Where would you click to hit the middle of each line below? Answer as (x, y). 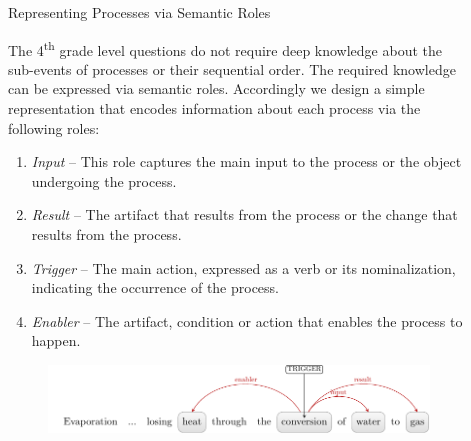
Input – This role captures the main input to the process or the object (246, 161)
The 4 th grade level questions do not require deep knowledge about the (225, 48)
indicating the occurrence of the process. (155, 287)
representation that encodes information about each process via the (214, 108)
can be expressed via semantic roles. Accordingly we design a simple (216, 88)
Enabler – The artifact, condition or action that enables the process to (247, 320)
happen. (56, 340)
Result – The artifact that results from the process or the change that (244, 214)
